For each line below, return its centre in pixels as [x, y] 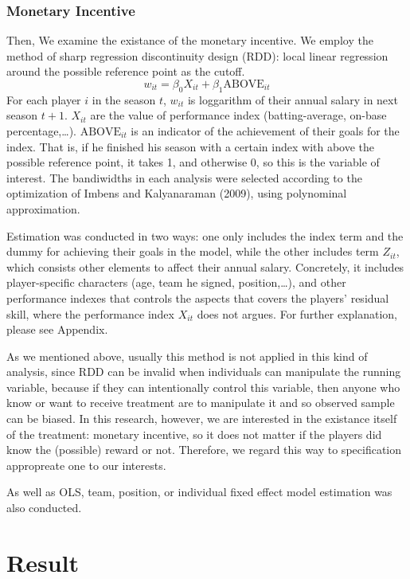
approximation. [43, 208]
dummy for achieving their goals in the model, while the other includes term [193, 251]
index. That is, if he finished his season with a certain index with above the [191, 146]
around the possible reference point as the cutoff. [126, 71]
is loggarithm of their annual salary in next [293, 99]
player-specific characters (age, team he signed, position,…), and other [176, 282]
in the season [124, 99]
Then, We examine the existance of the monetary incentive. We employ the [190, 40]
